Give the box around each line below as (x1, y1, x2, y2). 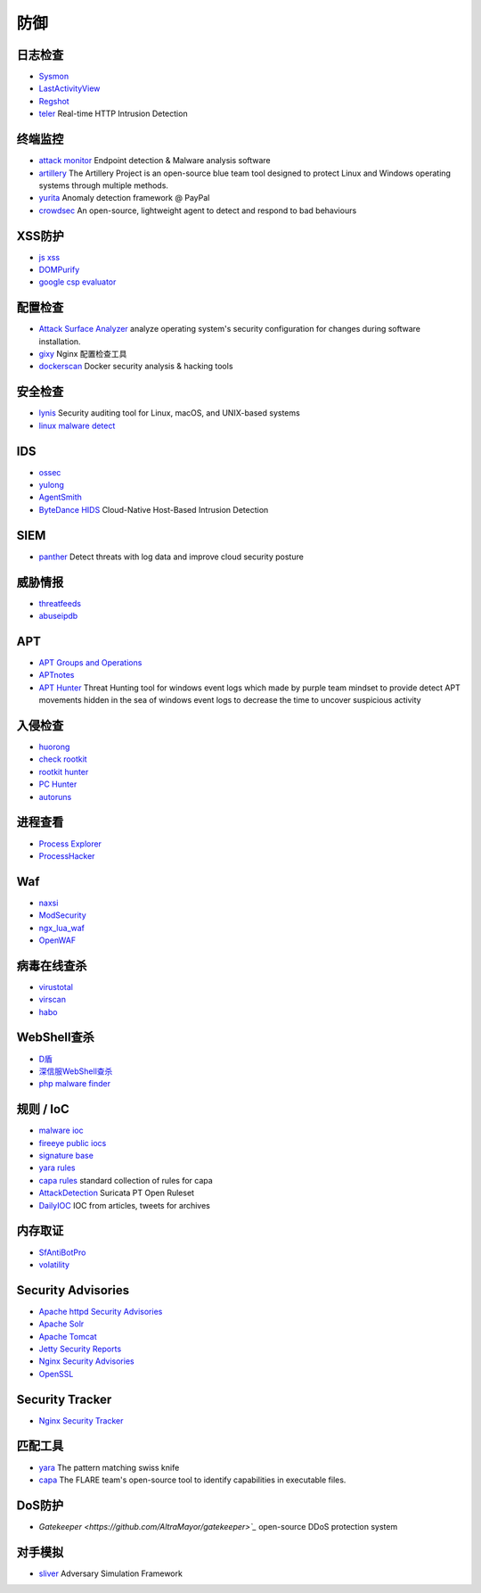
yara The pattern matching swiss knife (38, 1462, 180, 1473)
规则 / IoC (16, 1102, 70, 1117)
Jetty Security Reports (38, 1343, 122, 1354)
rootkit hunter (38, 766, 89, 777)
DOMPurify (38, 264, 80, 275)
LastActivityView (38, 83, 101, 94)
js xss (38, 252, 61, 262)
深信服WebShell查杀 (38, 1066, 113, 1077)
